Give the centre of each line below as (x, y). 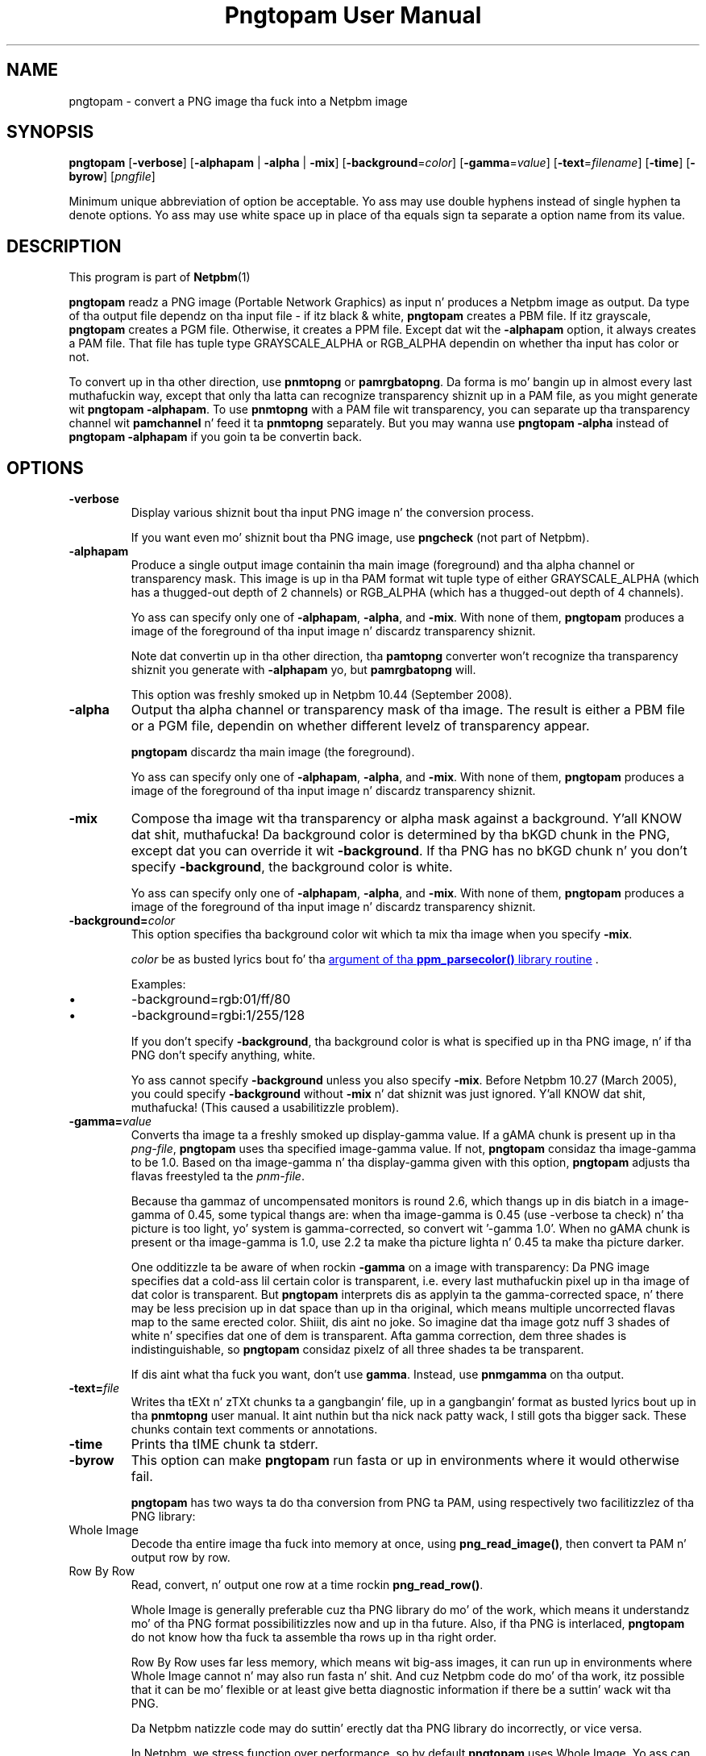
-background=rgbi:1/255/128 (218, 1015)
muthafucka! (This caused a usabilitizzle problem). (265, 1108)
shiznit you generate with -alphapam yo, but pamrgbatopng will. (303, 670)
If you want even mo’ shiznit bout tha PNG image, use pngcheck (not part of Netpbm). (360, 538)
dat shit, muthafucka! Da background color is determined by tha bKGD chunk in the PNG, (401, 835)
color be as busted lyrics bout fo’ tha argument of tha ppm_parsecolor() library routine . (365, 959)
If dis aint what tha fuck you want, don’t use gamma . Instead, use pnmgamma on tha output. (378, 1375)
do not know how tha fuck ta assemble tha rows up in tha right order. (314, 1637)
